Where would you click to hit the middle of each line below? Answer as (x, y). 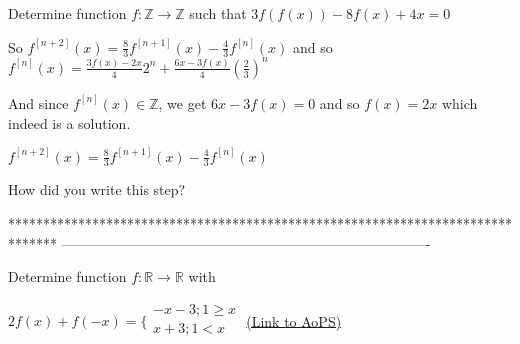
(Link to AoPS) (294, 320)
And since (38, 102)
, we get (182, 102)
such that (218, 13)
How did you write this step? (97, 189)
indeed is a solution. (69, 122)
